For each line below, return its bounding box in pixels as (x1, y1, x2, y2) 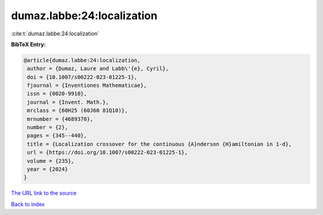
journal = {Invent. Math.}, (27, 99, 109, 105)
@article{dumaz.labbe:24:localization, (23, 57, 141, 63)
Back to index (11, 201, 45, 208)
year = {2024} (27, 166, 68, 172)
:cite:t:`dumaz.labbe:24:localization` (11, 30, 100, 37)
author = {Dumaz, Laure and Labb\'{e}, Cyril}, (27, 65, 169, 72)
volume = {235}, (27, 158, 75, 164)
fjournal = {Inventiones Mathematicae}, (27, 82, 147, 89)
